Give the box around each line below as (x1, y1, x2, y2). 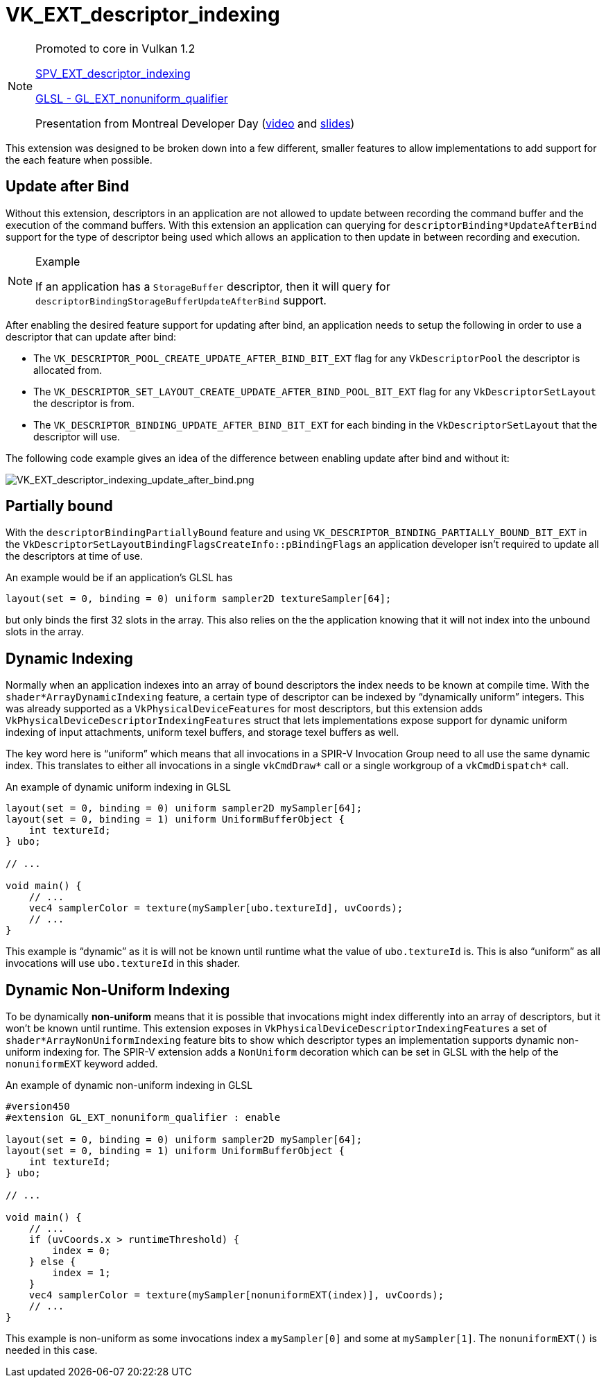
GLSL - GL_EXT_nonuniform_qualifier (35, 91, 228, 105)
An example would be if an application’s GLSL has (6, 572, 233, 584)
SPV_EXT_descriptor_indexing (35, 66, 191, 80)
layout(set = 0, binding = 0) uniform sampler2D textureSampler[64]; (6, 593, 392, 605)
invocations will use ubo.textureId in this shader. (6, 957, 241, 970)
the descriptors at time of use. (6, 550, 143, 562)
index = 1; (52, 1267, 111, 1279)
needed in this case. (6, 1344, 98, 1357)
